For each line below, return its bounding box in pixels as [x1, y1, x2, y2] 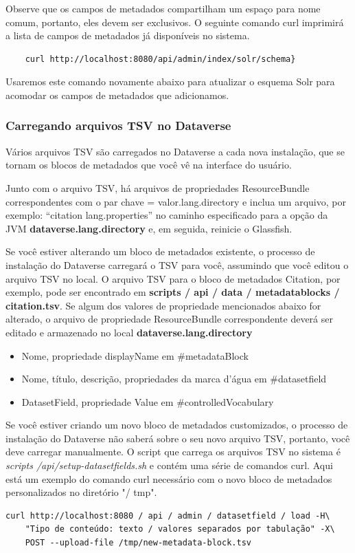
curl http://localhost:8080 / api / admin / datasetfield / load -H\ [5, 510, 330, 521]
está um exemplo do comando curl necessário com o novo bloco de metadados [5, 471, 332, 486]
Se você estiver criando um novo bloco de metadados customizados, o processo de [5, 418, 348, 432]
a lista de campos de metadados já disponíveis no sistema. [5, 28, 250, 43]
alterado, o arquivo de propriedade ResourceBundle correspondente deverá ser [5, 312, 333, 326]
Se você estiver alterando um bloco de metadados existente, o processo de [5, 244, 315, 259]
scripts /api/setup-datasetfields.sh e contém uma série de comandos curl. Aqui [5, 458, 333, 473]
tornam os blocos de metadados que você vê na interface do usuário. [5, 158, 292, 172]
